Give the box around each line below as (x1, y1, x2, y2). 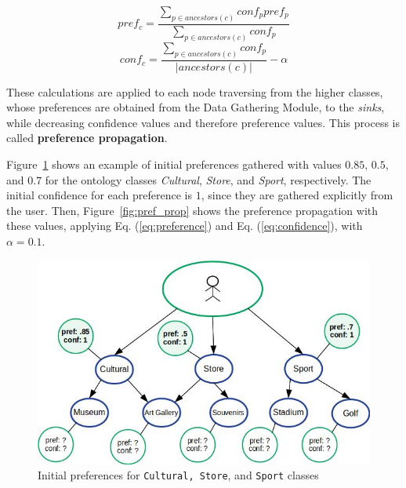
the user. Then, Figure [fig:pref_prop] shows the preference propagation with (6, 202, 379, 218)
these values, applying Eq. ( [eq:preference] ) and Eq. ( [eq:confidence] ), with (6, 217, 363, 234)
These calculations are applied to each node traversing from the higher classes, (6, 83, 383, 100)
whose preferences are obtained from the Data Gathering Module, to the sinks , (6, 99, 385, 115)
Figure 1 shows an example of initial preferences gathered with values (6, 156, 342, 173)
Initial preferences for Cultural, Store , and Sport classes (38, 467, 319, 483)
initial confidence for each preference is (6, 187, 193, 203)
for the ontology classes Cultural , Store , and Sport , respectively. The (45, 171, 372, 188)
